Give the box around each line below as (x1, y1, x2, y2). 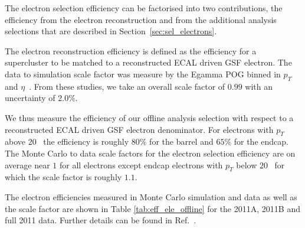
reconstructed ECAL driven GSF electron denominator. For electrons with (5, 123, 274, 135)
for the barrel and (149, 135, 214, 148)
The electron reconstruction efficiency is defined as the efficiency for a (5, 44, 257, 57)
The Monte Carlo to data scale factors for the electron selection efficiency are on (5, 146, 296, 159)
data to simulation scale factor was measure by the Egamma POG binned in (5, 67, 281, 80)
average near (5, 158, 50, 171)
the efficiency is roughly (43, 135, 129, 148)
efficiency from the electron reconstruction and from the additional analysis (5, 13, 277, 25)
